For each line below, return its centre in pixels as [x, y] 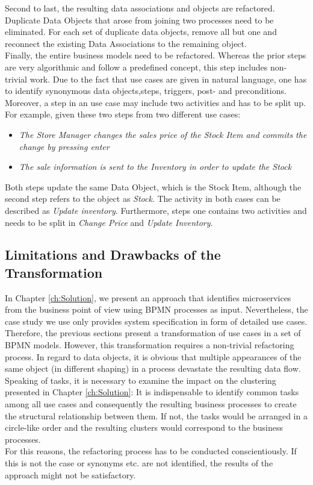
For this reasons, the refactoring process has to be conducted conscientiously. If [151, 451]
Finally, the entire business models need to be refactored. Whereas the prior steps [156, 55]
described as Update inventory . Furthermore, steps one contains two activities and [156, 210]
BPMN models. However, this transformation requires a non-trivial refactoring [150, 345]
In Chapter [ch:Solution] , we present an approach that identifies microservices [148, 297]
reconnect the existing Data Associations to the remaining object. [126, 43]
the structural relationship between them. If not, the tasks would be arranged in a [156, 415]
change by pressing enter [64, 146]
